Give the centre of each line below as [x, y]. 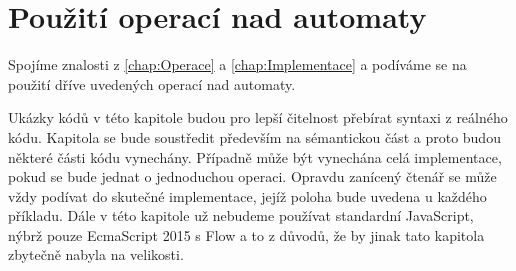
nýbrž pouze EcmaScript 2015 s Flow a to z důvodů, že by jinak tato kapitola [246, 234]
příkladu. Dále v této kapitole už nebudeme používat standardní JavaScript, [241, 215]
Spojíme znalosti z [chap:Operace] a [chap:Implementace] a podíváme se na [237, 64]
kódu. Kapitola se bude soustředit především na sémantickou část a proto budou [254, 136]
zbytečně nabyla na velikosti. [96, 254]
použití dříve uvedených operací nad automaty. [152, 83]
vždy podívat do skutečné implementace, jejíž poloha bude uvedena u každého [247, 195]
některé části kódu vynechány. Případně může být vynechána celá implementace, [255, 156]
